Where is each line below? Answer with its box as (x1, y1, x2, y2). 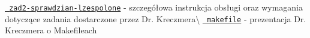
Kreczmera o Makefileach (5, 24, 97, 36)
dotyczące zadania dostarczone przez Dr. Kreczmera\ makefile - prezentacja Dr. (5, 12, 306, 25)
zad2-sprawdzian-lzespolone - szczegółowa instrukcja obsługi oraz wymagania (9, 1, 303, 13)
